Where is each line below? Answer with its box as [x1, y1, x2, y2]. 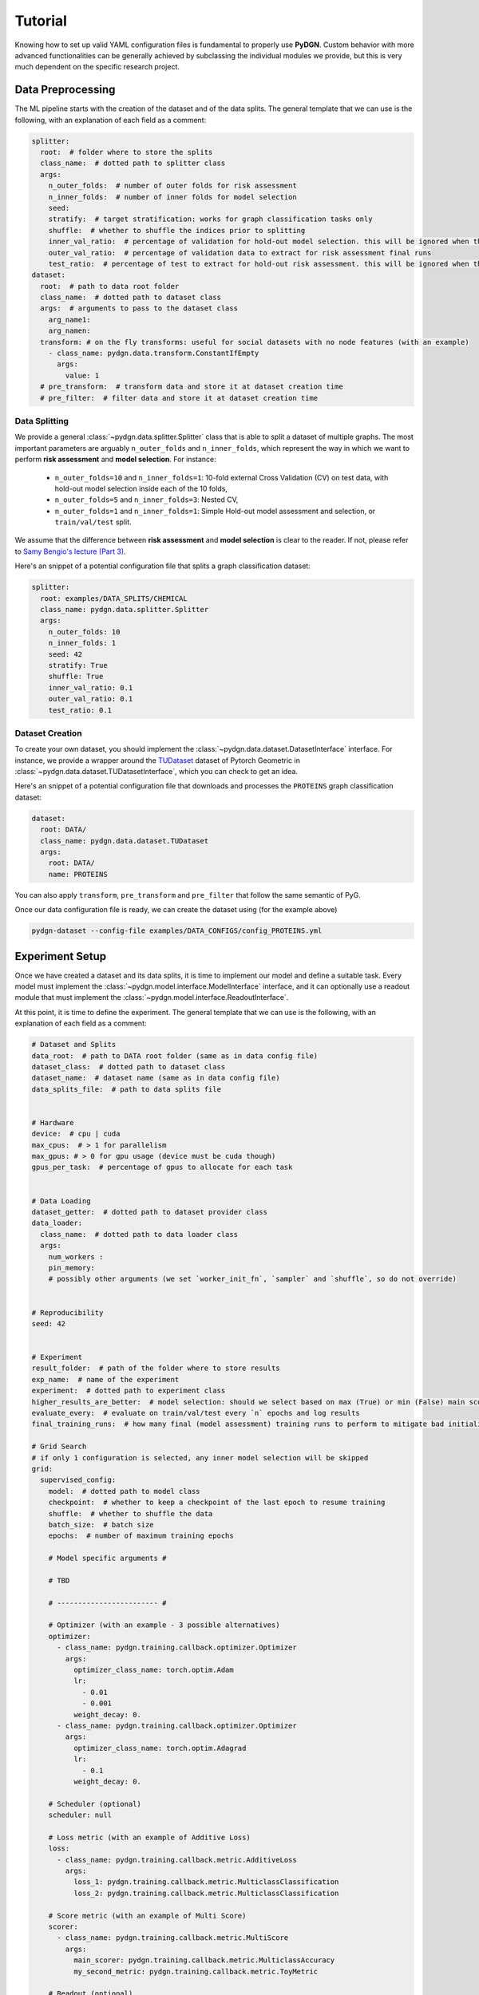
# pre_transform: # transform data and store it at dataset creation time [40, 382, 343, 391]
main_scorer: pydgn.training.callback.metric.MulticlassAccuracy [73, 1956, 335, 1965]
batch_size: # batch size [48, 1520, 155, 1529]
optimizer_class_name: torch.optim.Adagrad [73, 1744, 247, 1752]
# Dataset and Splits [31, 1040, 117, 1049]
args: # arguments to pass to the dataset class [40, 304, 239, 313]
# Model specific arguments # [48, 1554, 167, 1563]
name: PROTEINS [48, 870, 108, 879]
